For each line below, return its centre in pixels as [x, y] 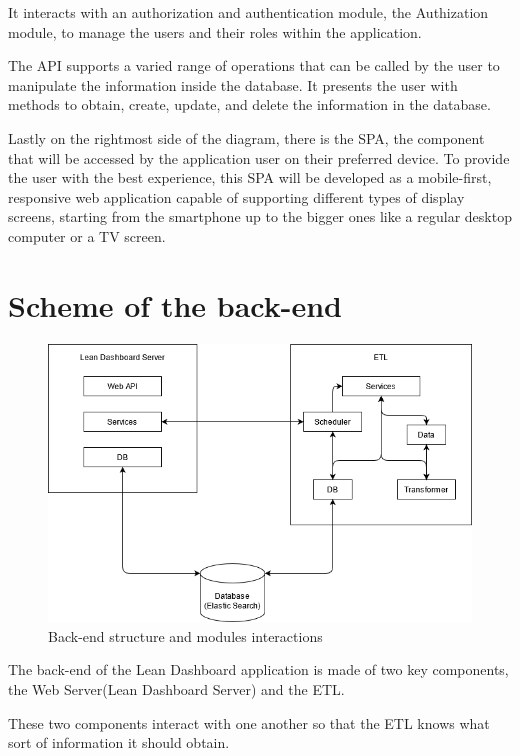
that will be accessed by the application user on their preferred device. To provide [259, 157]
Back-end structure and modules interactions [185, 635]
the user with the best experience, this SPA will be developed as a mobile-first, [250, 177]
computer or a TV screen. [87, 235]
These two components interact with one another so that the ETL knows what [249, 722]
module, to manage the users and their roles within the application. [215, 31]
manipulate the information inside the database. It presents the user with [233, 84]
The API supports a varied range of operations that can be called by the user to [254, 65]
